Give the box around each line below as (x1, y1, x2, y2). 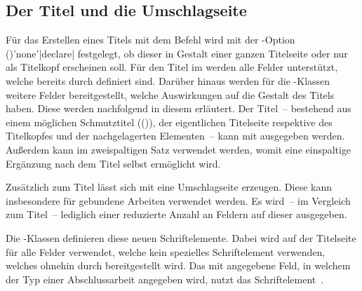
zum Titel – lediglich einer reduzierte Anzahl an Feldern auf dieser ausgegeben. (6, 207, 347, 222)
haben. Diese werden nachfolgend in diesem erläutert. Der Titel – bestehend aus (6, 101, 351, 116)
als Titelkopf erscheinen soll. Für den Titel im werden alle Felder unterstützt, (6, 60, 338, 74)
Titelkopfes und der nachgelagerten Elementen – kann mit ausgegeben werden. (6, 128, 345, 143)
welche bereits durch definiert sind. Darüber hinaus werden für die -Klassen (6, 73, 330, 88)
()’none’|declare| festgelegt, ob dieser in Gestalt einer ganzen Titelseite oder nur (6, 46, 348, 60)
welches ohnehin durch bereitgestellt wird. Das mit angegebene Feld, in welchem (6, 258, 351, 273)
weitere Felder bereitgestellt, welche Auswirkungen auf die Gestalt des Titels (6, 87, 335, 102)
